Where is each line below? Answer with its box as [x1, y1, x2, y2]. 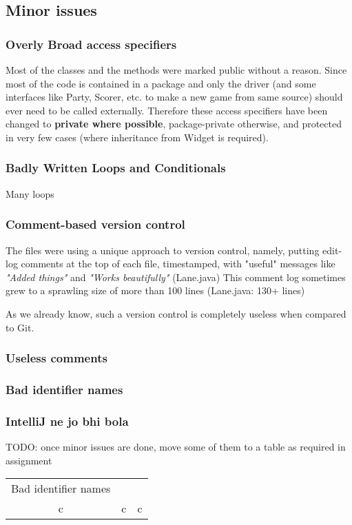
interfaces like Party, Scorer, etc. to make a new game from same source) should [6, 90, 343, 104]
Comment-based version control [6, 216, 185, 233]
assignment [6, 453, 52, 467]
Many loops [6, 186, 54, 200]
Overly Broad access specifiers [6, 35, 177, 52]
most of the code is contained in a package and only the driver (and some [6, 76, 316, 90]
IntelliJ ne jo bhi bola [6, 412, 129, 429]
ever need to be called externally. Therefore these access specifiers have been [6, 103, 328, 117]
